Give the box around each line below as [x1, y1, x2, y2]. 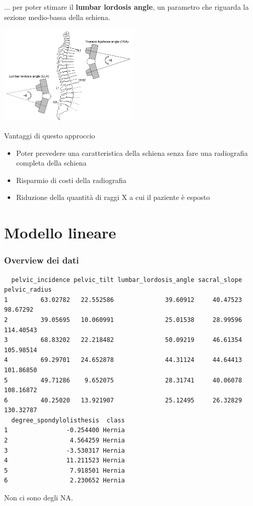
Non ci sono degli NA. [4, 492, 74, 503]
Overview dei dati [4, 254, 79, 267]
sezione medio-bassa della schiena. [4, 11, 110, 22]
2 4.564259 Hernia [4, 437, 125, 444]
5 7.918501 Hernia [4, 467, 125, 474]
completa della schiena [16, 157, 87, 168]
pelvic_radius [4, 286, 52, 294]
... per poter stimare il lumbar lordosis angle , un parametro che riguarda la [4, 2, 249, 12]
